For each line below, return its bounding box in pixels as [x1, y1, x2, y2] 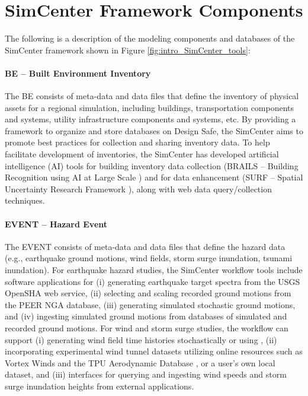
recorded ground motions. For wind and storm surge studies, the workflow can [5, 322, 288, 334]
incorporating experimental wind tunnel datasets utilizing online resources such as [5, 345, 303, 357]
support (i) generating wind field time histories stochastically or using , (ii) [5, 333, 277, 346]
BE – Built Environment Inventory [5, 66, 151, 79]
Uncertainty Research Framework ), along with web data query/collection [5, 182, 272, 195]
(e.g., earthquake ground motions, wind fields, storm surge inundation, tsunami [5, 252, 293, 264]
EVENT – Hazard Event [5, 217, 108, 230]
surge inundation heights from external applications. [5, 379, 194, 392]
